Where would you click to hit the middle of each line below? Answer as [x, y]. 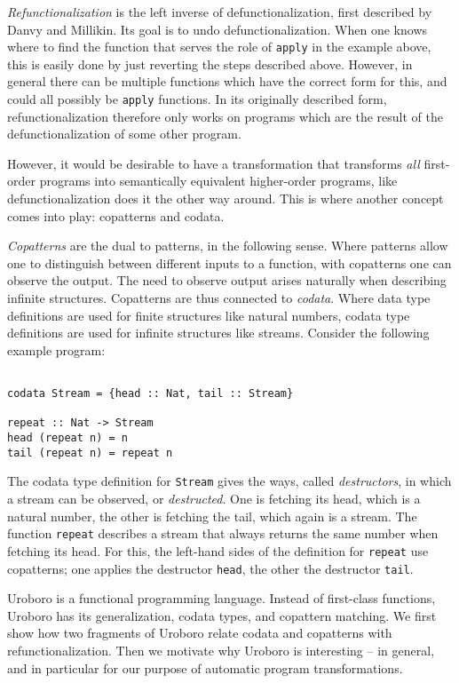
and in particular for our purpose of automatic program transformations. [205, 667]
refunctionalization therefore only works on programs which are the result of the [225, 116]
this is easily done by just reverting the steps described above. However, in [210, 64]
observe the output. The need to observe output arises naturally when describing [227, 280]
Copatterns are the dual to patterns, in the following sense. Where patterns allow [228, 246]
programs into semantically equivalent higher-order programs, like [218, 181]
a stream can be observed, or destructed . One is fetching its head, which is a [214, 498]
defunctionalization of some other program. [124, 134]
